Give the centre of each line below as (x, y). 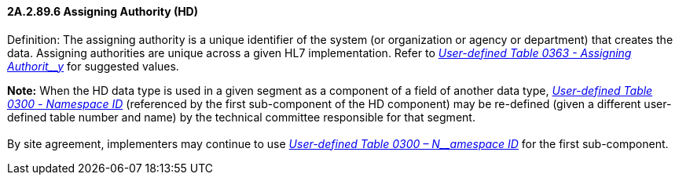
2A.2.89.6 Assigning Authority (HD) (103, 11)
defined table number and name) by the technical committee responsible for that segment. (241, 117)
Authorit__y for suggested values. (93, 66)
